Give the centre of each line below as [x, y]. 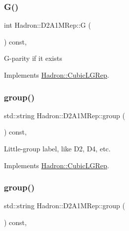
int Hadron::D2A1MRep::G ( [47, 25]
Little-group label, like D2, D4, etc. [57, 148]
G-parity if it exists [33, 58]
